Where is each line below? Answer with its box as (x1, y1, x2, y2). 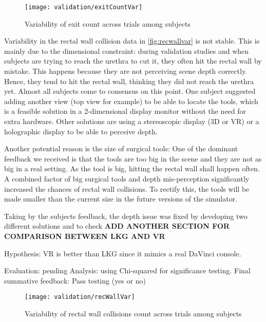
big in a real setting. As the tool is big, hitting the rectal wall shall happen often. (4, 163, 260, 174)
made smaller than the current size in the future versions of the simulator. (4, 193, 238, 204)
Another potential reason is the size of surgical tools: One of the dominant (4, 143, 238, 154)
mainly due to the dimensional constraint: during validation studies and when (4, 45, 249, 56)
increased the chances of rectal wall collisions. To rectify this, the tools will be (4, 183, 250, 194)
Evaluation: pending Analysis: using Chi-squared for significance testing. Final (4, 265, 251, 276)
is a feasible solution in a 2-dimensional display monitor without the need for (4, 106, 246, 116)
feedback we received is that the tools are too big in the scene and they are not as (4, 153, 262, 164)
